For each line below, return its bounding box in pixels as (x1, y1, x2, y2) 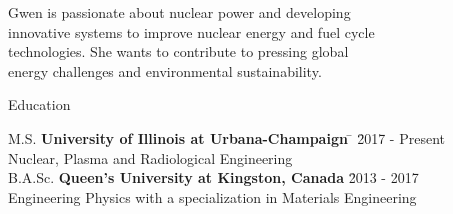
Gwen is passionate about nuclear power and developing (8, 2, 351, 22)
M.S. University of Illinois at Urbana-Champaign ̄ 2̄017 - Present (8, 127, 445, 148)
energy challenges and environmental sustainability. (8, 60, 322, 81)
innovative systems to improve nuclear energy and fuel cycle (8, 21, 375, 42)
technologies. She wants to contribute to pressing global (8, 41, 349, 62)
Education (8, 94, 71, 115)
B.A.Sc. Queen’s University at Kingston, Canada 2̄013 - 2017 (8, 167, 419, 188)
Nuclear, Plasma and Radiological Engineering (8, 147, 293, 168)
